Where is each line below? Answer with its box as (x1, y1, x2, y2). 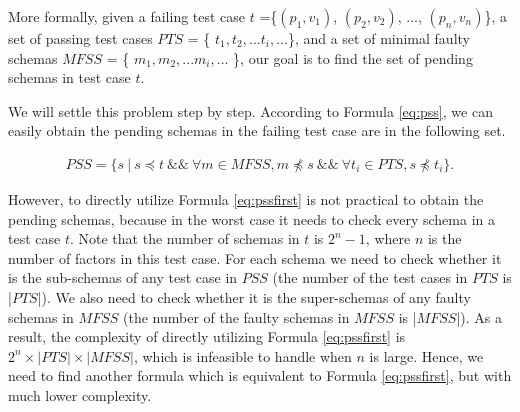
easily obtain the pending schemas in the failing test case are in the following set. (8, 120, 506, 141)
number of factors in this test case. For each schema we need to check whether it (8, 247, 502, 268)
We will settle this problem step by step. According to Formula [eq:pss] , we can (8, 100, 493, 121)
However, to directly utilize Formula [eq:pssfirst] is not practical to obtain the (8, 189, 484, 209)
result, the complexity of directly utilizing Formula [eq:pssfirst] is (8, 326, 406, 347)
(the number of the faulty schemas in (122, 306, 350, 327)
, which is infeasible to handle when (133, 345, 352, 366)
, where (365, 228, 411, 249)
